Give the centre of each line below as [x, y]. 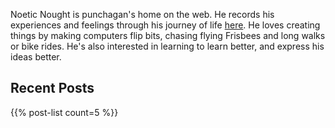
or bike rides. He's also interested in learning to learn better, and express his [167, 46]
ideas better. [36, 57]
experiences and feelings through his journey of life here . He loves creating [165, 25]
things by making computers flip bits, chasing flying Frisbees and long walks [168, 35]
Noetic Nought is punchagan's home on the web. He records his [142, 14]
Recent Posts [52, 88]
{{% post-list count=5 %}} [64, 112]
